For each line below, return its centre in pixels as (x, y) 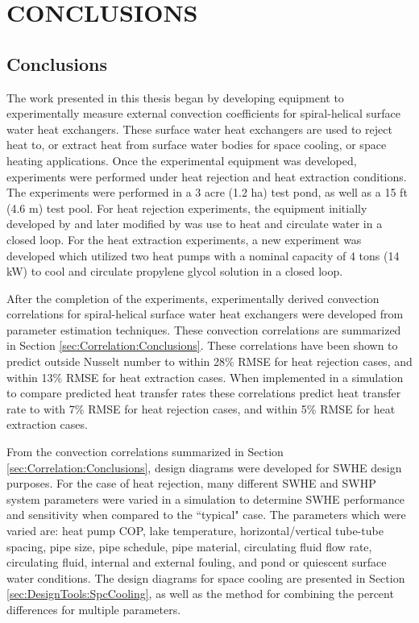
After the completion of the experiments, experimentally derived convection (193, 298)
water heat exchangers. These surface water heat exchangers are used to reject (199, 129)
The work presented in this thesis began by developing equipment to (175, 97)
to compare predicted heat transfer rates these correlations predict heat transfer (204, 393)
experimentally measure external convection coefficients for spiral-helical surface (203, 113)
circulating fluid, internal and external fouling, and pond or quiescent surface (197, 562)
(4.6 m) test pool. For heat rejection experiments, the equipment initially (187, 208)
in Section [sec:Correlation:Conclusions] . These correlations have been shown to (202, 345)
